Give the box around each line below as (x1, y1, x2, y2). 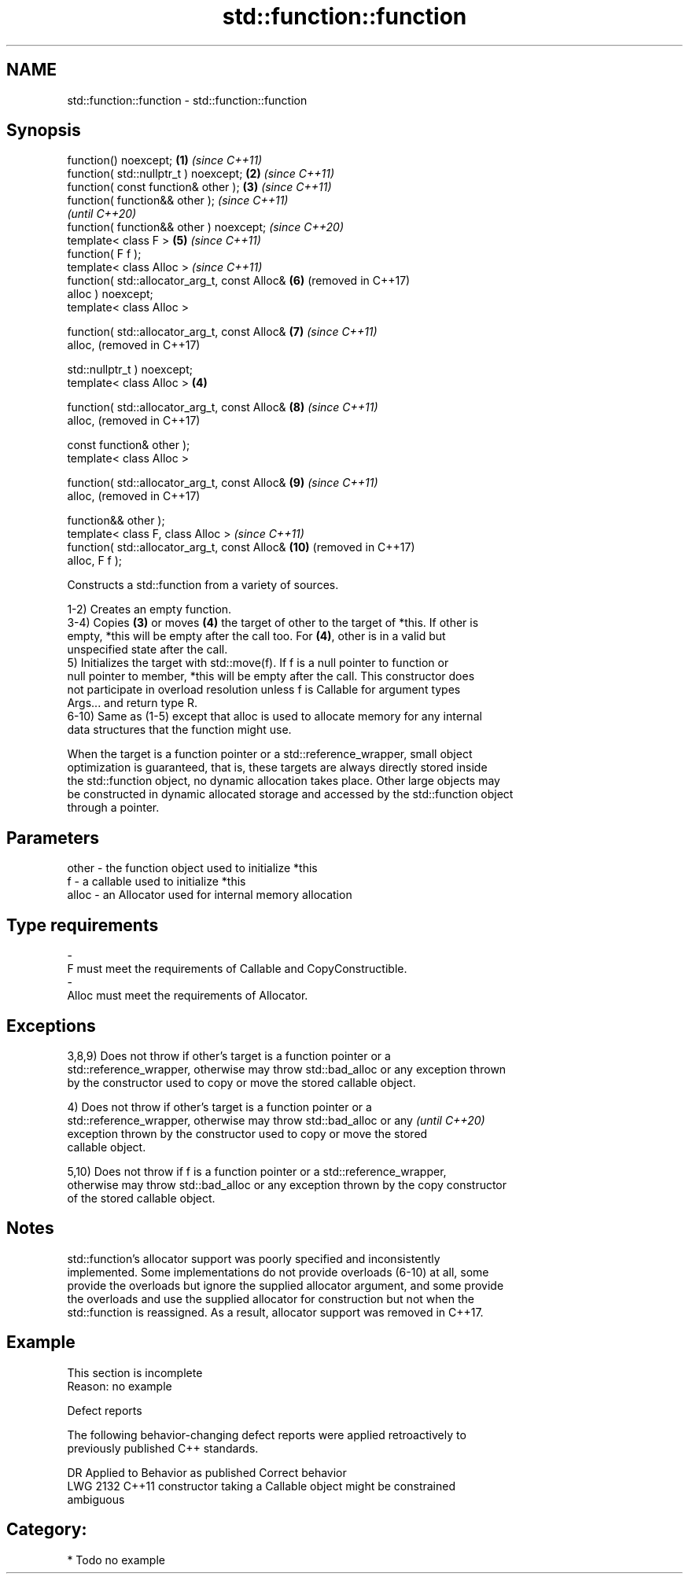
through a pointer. (67, 801, 160, 815)
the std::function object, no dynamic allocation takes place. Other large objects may (67, 774, 500, 788)
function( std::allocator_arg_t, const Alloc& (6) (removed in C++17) (67, 274, 411, 288)
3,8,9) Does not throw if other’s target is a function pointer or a (67, 1048, 391, 1063)
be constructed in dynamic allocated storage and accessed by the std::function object (67, 787, 514, 801)
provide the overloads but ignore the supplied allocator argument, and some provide (67, 1278, 504, 1292)
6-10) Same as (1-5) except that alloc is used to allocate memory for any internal (67, 709, 482, 724)
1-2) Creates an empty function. (67, 602, 232, 617)
